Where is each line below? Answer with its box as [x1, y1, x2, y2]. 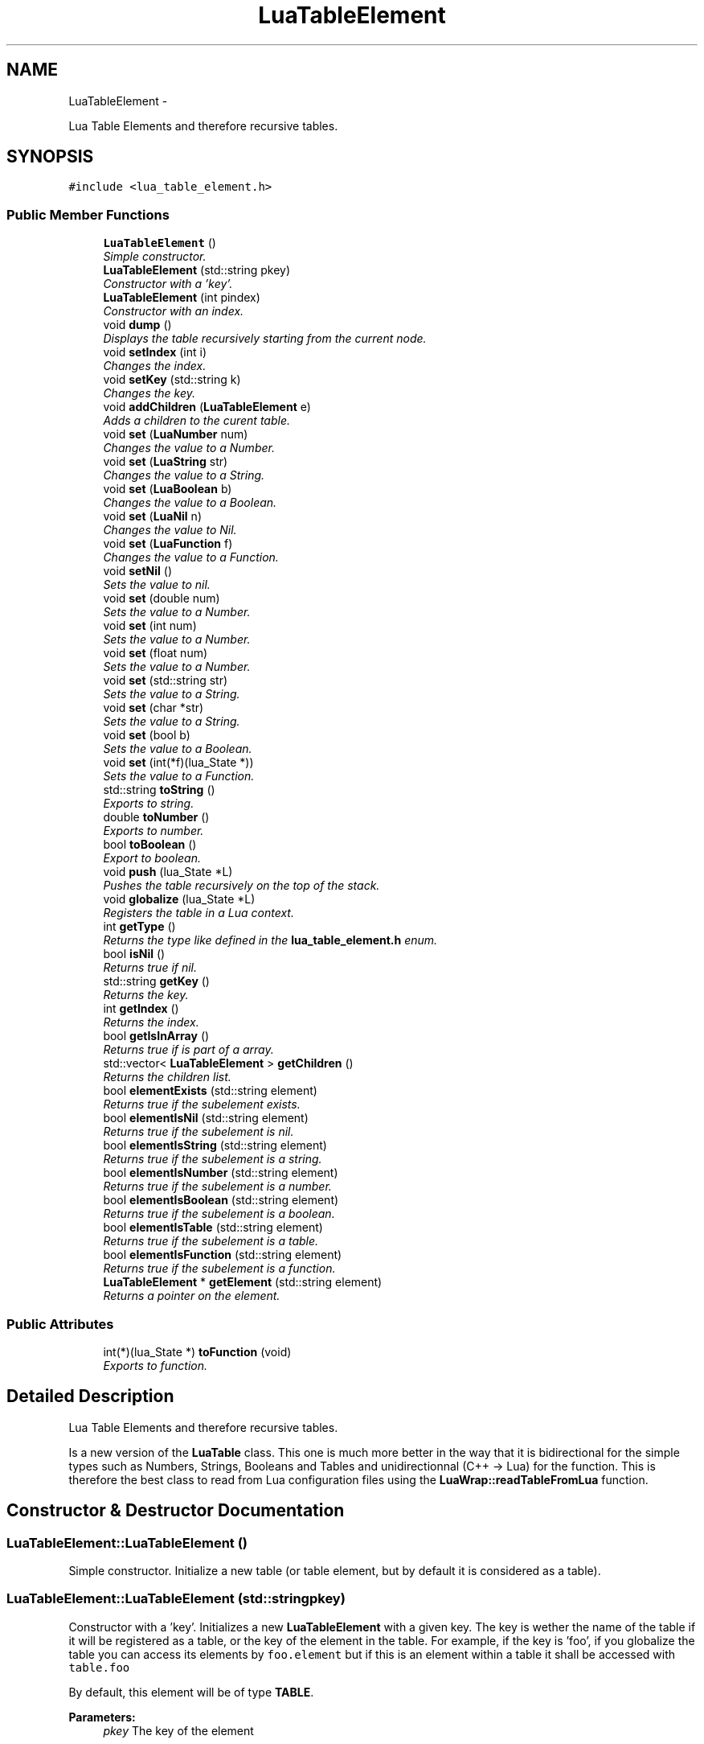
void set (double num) [103, 591, 220, 606]
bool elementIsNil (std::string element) [103, 1111, 309, 1125]
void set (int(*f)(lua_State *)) [103, 755, 254, 770]
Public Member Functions [6, 206, 170, 223]
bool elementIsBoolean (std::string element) [103, 1193, 339, 1207]
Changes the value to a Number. [103, 441, 275, 455]
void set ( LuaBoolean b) [103, 482, 232, 496]
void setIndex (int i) [103, 345, 207, 360]
